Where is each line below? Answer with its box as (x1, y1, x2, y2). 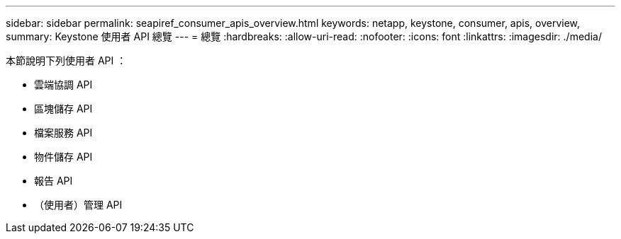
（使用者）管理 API (34, 199, 123, 211)
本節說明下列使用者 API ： (6, 54, 127, 66)
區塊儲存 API (34, 103, 93, 115)
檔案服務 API (34, 127, 93, 139)
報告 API (34, 175, 73, 187)
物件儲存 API (34, 151, 93, 163)
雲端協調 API (34, 78, 93, 91)
